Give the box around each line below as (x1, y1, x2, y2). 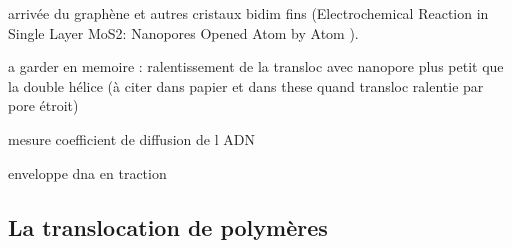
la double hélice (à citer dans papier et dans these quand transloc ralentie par (8, 75, 484, 96)
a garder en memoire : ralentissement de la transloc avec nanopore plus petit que (8, 56, 504, 77)
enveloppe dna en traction (8, 162, 167, 183)
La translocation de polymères (8, 211, 328, 242)
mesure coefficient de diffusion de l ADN (8, 128, 255, 149)
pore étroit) (8, 95, 79, 116)
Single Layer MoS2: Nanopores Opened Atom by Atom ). (8, 22, 359, 43)
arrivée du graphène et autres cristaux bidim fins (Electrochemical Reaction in (8, 3, 489, 23)
